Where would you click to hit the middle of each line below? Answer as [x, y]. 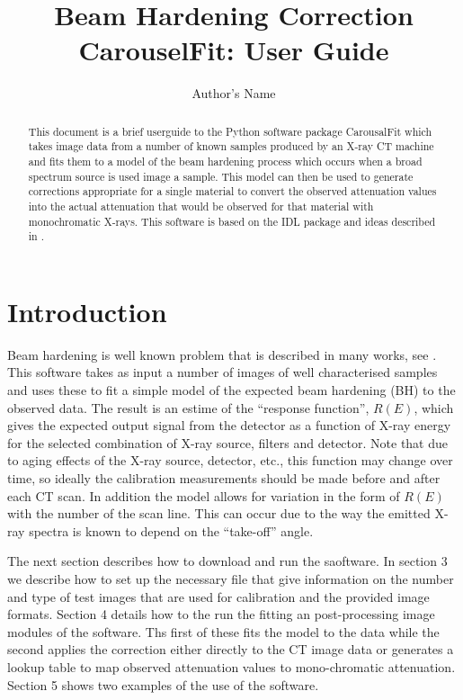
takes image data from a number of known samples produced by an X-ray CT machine [231, 146]
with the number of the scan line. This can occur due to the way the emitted [219, 513]
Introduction [87, 311]
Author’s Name [234, 93]
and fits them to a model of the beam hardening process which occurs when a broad [225, 162]
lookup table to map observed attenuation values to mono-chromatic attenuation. [231, 666]
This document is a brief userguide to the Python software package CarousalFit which [230, 131]
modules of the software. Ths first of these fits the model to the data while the [223, 631]
